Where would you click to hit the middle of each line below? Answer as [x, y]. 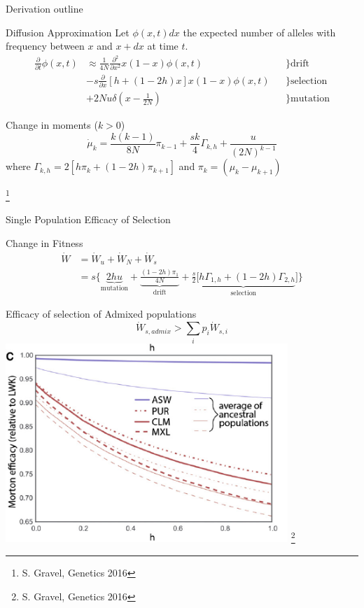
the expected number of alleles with [259, 32]
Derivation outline [44, 8]
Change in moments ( [52, 125]
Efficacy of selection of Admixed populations [101, 314]
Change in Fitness [44, 242]
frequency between [45, 46]
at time [163, 46]
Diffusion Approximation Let [68, 32]
